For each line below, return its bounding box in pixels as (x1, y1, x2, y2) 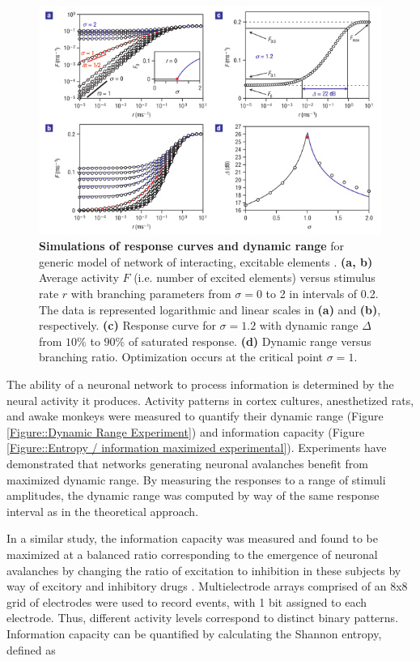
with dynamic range (259, 317, 358, 334)
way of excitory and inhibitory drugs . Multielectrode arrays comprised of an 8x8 (6, 578, 408, 595)
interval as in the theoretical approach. (6, 502, 199, 519)
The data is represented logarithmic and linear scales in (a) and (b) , (39, 301, 381, 318)
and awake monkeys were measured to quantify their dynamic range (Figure (6, 407, 384, 424)
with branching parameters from (70, 285, 231, 302)
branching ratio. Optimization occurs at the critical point (39, 348, 324, 365)
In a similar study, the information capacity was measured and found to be (6, 530, 378, 547)
